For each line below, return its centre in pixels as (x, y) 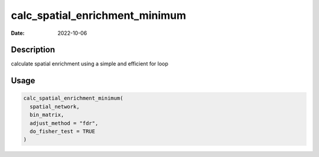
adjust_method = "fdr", (64, 123)
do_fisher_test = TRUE (63, 132)
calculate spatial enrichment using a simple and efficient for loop (89, 64)
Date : (18, 33)
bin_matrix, (47, 115)
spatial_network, (55, 107)
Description (33, 50)
